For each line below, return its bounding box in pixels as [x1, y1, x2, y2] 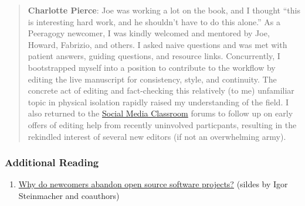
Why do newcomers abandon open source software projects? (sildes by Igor [18, 178, 288, 190]
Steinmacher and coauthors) [18, 189, 120, 201]
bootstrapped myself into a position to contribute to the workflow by [28, 61, 276, 73]
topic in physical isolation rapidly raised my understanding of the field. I [28, 95, 289, 108]
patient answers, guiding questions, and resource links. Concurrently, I [28, 50, 280, 62]
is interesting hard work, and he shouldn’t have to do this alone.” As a [28, 15, 281, 28]
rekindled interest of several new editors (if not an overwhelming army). [28, 130, 286, 142]
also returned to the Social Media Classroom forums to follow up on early [28, 107, 293, 119]
